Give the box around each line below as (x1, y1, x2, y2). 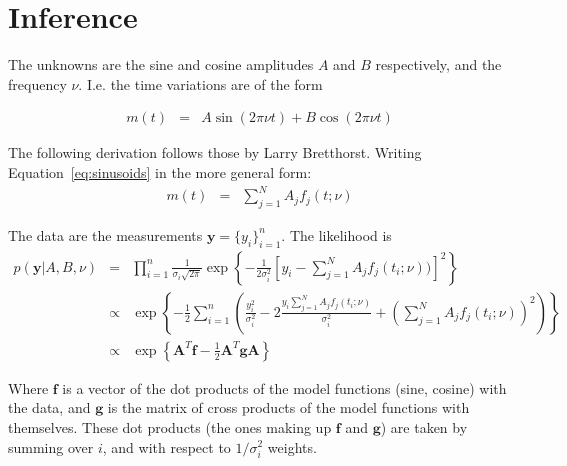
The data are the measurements (8, 224, 203, 245)
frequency (8, 73, 67, 94)
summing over (8, 436, 94, 457)
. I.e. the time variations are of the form (78, 73, 323, 94)
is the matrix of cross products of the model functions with (107, 397, 470, 418)
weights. (267, 436, 317, 457)
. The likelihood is (281, 224, 392, 245)
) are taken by (380, 416, 468, 437)
